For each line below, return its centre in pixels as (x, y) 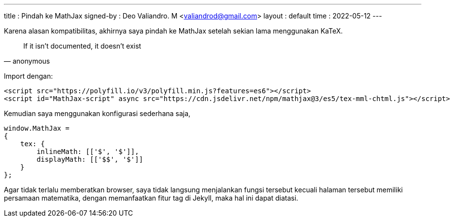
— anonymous (27, 61)
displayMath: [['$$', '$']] (90, 159)
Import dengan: (28, 76)
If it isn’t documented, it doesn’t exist (82, 46)
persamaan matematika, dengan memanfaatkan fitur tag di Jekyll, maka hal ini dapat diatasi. (151, 198)
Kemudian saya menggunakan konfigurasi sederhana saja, (97, 113)
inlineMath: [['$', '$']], (88, 152)
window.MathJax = (37, 128)
